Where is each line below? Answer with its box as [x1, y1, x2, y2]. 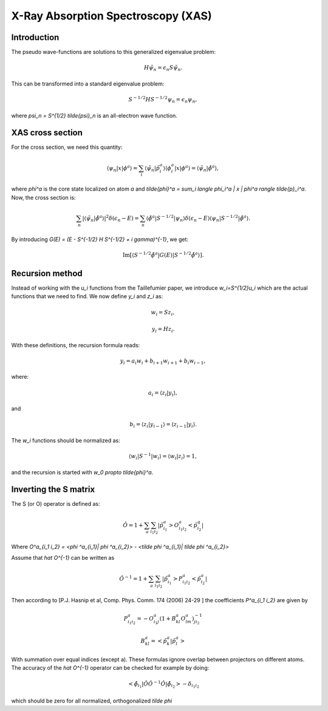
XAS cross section [11, 128, 83, 138]
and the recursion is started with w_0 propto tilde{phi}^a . [11, 468, 154, 476]
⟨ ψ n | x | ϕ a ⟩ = [106, 163, 138, 173]
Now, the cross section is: [11, 194, 76, 201]
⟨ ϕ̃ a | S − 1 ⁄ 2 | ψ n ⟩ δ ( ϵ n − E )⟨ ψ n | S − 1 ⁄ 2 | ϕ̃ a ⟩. [146, 214, 251, 223]
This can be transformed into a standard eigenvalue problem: [11, 80, 165, 87]
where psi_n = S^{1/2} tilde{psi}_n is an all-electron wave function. [11, 112, 177, 119]
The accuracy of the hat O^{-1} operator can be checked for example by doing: [11, 664, 210, 672]
